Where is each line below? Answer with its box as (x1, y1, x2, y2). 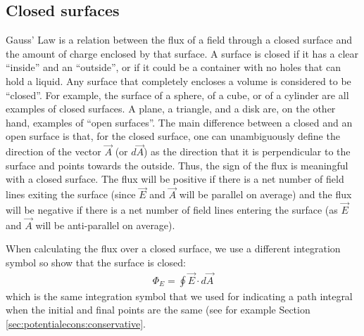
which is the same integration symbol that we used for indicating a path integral (6, 288, 353, 303)
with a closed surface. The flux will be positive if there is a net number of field (6, 172, 344, 186)
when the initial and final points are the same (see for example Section (6, 302, 310, 317)
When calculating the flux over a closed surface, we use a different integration (6, 241, 341, 256)
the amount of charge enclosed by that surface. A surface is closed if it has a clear (6, 46, 359, 60)
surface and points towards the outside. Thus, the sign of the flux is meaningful (6, 157, 349, 172)
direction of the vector (6, 144, 101, 159)
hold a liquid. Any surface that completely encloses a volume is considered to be (6, 73, 351, 88)
